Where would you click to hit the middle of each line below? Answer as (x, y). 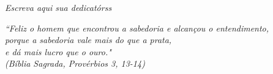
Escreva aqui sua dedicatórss (58, 7)
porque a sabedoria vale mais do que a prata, (88, 40)
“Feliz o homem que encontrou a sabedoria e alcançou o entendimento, (137, 28)
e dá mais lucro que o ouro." (58, 51)
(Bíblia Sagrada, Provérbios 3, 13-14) (75, 63)
